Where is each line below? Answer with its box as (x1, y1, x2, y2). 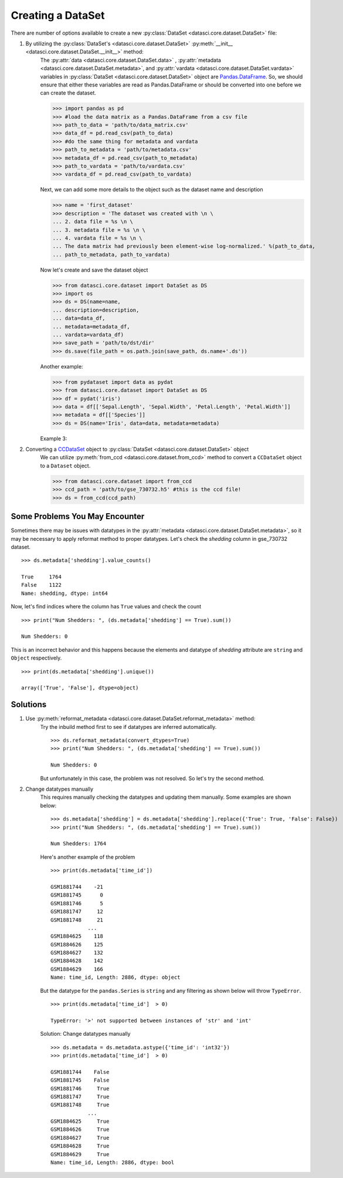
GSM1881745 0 (50, 892, 104, 899)
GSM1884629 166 (50, 966, 104, 972)
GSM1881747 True (50, 1093, 110, 1100)
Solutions (11, 700, 47, 710)
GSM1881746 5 (50, 900, 104, 906)
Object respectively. (11, 654, 62, 661)
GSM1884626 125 (50, 941, 104, 948)
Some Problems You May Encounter (11, 511, 145, 521)
